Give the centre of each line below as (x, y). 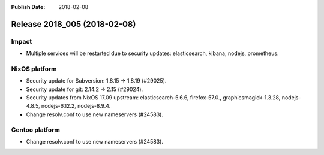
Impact (22, 41)
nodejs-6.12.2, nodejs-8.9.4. (76, 106)
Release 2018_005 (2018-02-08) (73, 24)
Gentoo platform (35, 130)
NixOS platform (34, 69)
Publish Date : (28, 7)
